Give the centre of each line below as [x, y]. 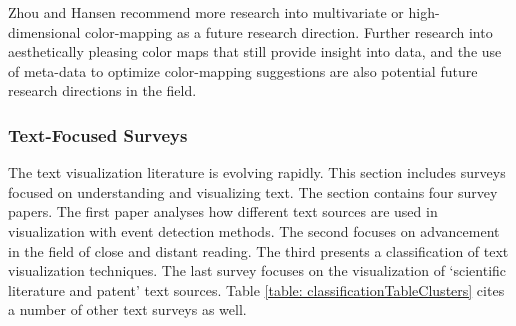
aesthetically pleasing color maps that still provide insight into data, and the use [255, 51]
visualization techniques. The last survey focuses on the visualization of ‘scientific [257, 270]
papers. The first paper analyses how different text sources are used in [223, 211]
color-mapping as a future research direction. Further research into [289, 31]
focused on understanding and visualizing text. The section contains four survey [253, 191]
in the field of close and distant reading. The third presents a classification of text [258, 250]
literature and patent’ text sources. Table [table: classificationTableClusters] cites [256, 289]
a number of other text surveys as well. [127, 309]
